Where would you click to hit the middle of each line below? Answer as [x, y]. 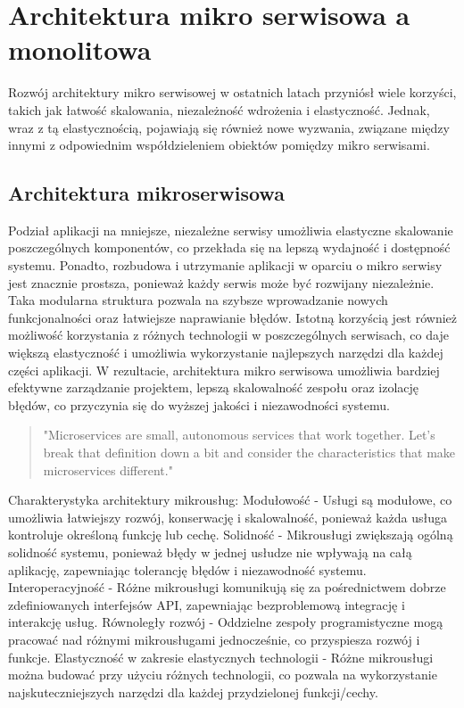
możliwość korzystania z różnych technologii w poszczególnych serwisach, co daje [228, 335]
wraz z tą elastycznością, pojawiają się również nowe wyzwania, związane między [229, 127]
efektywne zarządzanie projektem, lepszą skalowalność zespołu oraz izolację [214, 387]
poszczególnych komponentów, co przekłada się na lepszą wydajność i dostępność [229, 247]
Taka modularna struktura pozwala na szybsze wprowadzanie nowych [198, 300]
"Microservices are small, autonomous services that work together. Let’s [239, 435]
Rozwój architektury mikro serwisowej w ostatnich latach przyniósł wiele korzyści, [232, 92]
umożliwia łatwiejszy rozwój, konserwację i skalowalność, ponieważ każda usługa [228, 517]
